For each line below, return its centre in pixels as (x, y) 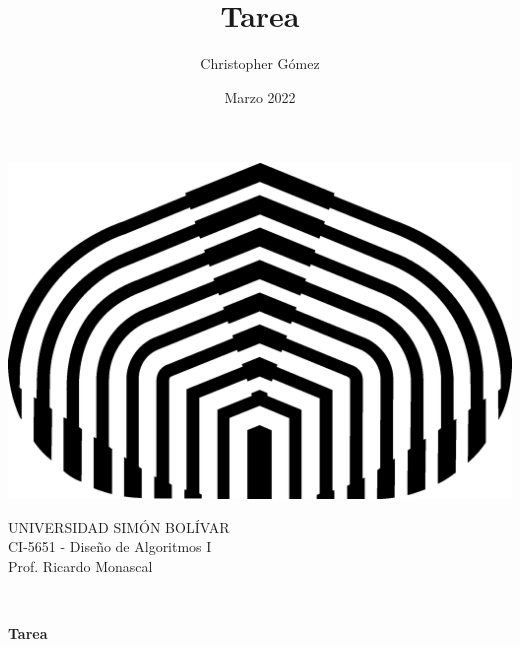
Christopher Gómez (260, 63)
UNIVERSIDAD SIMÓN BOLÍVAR (119, 526)
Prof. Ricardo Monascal (80, 565)
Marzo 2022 (260, 96)
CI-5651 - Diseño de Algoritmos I (110, 546)
